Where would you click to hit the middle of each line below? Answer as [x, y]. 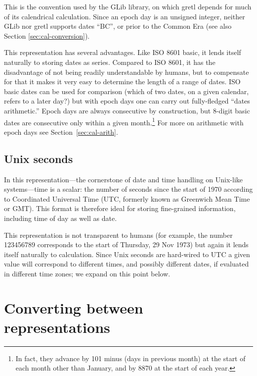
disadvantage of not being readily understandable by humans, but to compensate [127, 72]
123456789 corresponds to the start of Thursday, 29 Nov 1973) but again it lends [126, 244]
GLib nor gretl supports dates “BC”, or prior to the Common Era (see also [118, 26]
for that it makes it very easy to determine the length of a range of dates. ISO [122, 81]
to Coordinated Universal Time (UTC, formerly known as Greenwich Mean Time [127, 198]
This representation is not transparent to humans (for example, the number [118, 235]
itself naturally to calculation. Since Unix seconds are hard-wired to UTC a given [127, 254]
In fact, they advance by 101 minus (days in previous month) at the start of [130, 358]
